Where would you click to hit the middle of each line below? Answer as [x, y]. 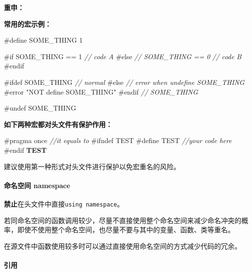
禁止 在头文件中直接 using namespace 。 [64, 203]
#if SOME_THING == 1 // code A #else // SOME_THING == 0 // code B [123, 56]
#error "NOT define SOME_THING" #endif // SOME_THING [101, 91]
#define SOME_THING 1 [43, 40]
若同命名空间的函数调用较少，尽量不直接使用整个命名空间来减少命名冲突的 [123, 220]
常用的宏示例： [28, 24]
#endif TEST [25, 150]
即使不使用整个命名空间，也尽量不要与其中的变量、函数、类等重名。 [126, 230]
